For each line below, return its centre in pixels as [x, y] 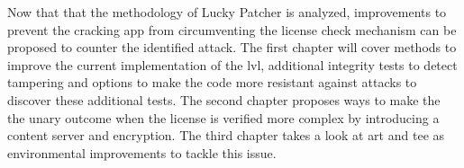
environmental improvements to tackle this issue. [142, 152]
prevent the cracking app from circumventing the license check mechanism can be [232, 29]
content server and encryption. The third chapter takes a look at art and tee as [226, 135]
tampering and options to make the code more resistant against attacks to [212, 82]
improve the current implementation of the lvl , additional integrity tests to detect [232, 64]
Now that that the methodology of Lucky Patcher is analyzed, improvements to [227, 12]
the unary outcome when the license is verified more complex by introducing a [223, 117]
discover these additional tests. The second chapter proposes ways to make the [224, 99]
